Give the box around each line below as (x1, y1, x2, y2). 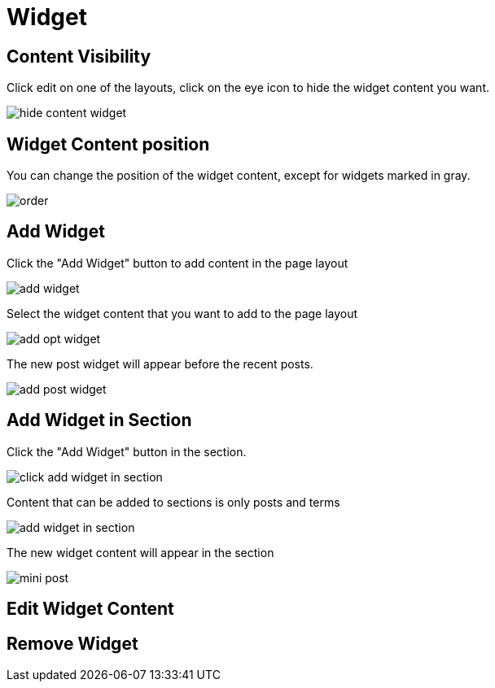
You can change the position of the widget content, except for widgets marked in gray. (7, 168, 471, 183)
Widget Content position (7, 133, 210, 155)
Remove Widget (7, 633, 138, 654)
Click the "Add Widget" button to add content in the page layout (7, 255, 348, 270)
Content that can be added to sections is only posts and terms (7, 494, 340, 509)
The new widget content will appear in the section (7, 545, 274, 560)
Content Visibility (7, 46, 151, 67)
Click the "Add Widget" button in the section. (7, 444, 247, 459)
